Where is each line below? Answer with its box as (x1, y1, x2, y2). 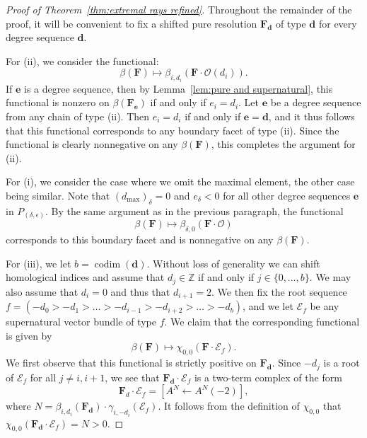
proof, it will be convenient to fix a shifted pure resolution (6, 16, 257, 30)
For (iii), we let (6, 255, 71, 270)
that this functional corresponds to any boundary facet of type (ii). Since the (6, 122, 339, 137)
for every (318, 16, 357, 30)
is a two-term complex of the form (194, 369, 342, 384)
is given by (6, 328, 52, 342)
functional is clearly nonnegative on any (6, 137, 178, 151)
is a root (323, 355, 360, 370)
